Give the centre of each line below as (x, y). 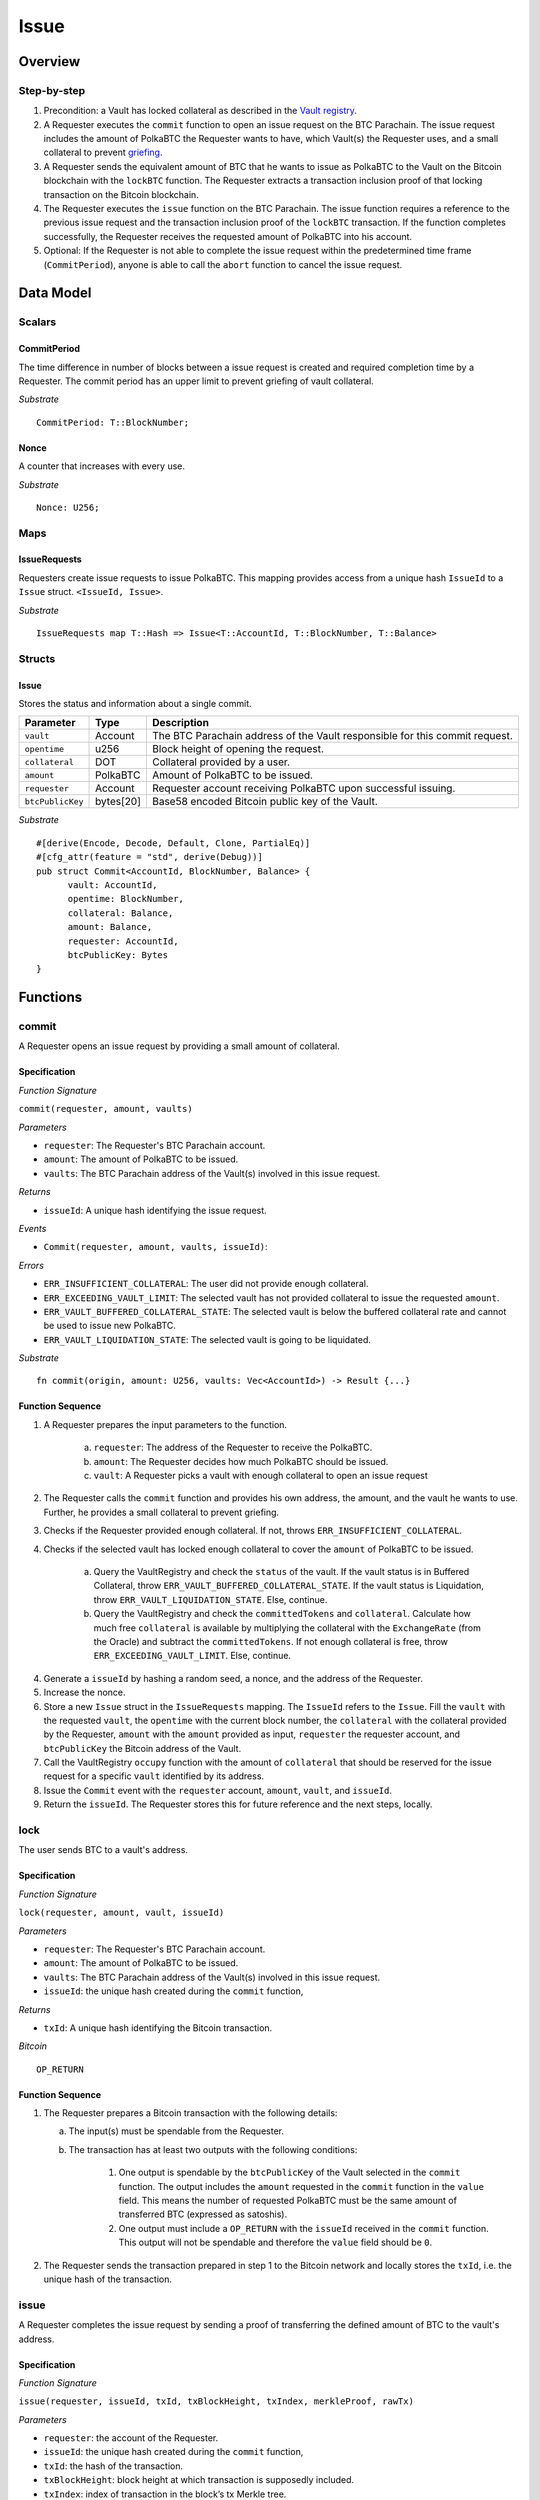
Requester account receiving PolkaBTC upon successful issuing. (303, 788)
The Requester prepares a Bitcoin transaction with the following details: (190, 2113)
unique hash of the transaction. (108, 2279)
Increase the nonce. (84, 1692)
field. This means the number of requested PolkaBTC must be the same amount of (287, 2201)
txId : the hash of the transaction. (113, 2466)
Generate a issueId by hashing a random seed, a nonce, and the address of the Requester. (233, 1678)
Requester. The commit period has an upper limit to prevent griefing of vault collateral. (196, 381)
